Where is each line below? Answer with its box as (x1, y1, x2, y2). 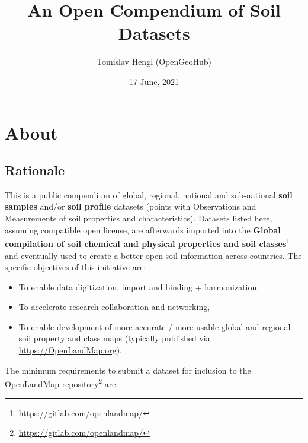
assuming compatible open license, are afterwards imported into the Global (5, 223, 281, 236)
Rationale (5, 161, 65, 179)
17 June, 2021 (129, 75, 179, 87)
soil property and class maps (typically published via (18, 332, 210, 344)
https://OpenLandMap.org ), (18, 344, 123, 356)
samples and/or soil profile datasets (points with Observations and (5, 200, 256, 213)
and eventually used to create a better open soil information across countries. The (5, 249, 302, 261)
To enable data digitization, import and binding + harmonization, (18, 280, 259, 293)
